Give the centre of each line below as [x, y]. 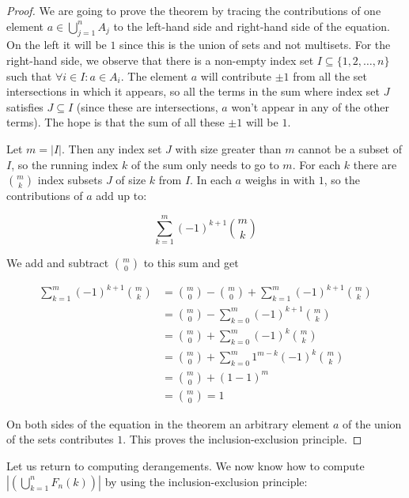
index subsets [70, 180]
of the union [372, 423]
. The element [154, 75]
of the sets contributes [60, 439]
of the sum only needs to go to [205, 164]
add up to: [121, 196]
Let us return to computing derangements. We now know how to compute [186, 465]
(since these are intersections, [147, 106]
